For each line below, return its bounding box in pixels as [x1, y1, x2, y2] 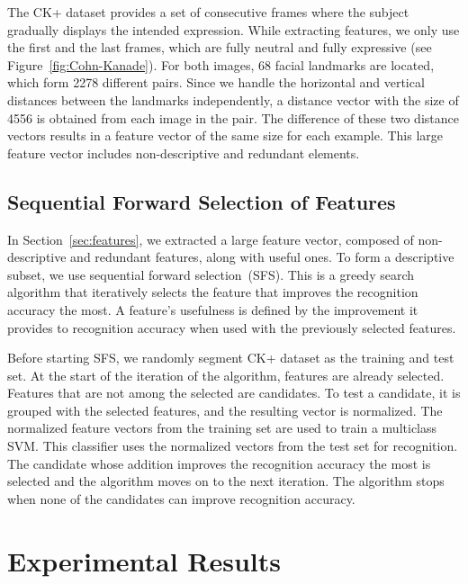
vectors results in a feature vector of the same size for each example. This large [7, 126, 443, 145]
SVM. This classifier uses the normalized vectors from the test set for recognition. [7, 436, 458, 455]
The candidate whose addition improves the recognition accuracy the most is [7, 454, 431, 472]
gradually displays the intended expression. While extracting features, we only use [7, 20, 460, 39]
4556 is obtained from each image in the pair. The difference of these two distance [7, 108, 459, 127]
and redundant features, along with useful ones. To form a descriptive [70, 247, 454, 266]
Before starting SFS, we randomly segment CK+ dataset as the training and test [7, 348, 454, 367]
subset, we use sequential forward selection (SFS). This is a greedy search [7, 265, 415, 283]
